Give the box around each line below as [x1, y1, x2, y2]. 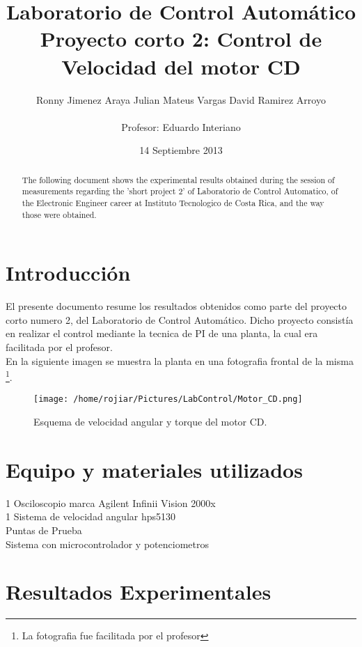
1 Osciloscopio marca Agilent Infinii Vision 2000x [6, 495, 216, 510]
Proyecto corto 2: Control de [40, 24, 322, 53]
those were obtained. [22, 208, 97, 220]
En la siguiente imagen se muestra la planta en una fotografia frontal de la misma [6, 353, 354, 368]
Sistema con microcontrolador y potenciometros [6, 536, 209, 551]
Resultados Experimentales [6, 577, 271, 606]
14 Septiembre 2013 [139, 143, 223, 157]
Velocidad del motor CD [61, 52, 301, 80]
